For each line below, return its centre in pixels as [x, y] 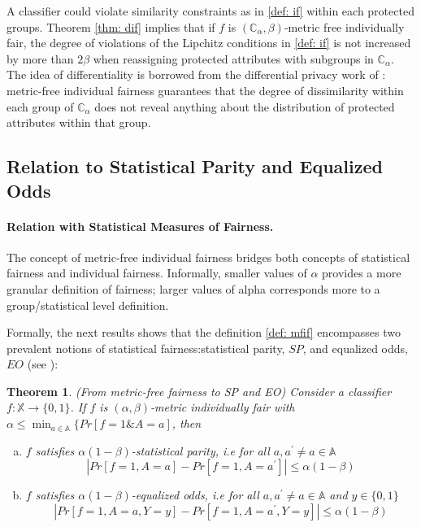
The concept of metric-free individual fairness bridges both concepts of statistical [208, 257]
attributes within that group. [79, 122]
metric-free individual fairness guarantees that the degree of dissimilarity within [205, 90]
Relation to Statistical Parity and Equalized [195, 166]
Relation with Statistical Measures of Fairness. [140, 226]
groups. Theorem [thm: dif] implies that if [111, 26]
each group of [40, 106]
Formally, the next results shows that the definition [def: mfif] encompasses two [204, 332]
